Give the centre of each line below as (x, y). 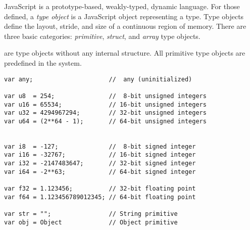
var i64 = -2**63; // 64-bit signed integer (100, 172)
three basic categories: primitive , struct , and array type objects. (102, 36)
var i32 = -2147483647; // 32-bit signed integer (100, 164)
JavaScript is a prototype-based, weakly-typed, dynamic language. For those (122, 6)
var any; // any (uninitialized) (98, 79)
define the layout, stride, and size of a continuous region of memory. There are (125, 26)
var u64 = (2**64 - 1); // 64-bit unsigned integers (105, 121)
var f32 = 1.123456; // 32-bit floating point (100, 189)
